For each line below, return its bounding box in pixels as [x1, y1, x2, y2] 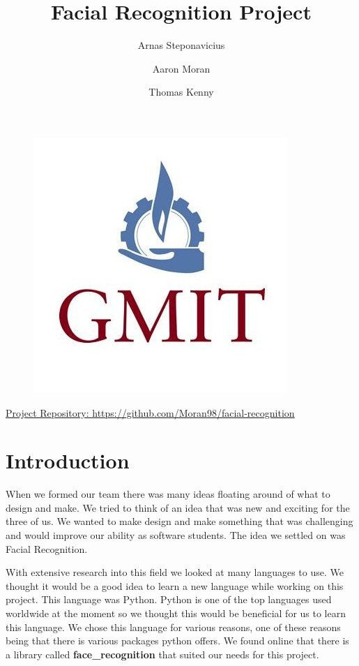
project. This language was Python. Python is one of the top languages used [6, 592, 332, 607]
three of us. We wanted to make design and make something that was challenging [6, 514, 353, 528]
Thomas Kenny [148, 84, 214, 99]
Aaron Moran [152, 61, 211, 75]
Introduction [6, 446, 130, 475]
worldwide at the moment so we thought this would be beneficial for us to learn [6, 605, 346, 620]
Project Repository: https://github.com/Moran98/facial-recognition [6, 405, 295, 420]
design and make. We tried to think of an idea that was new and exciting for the [6, 500, 350, 515]
